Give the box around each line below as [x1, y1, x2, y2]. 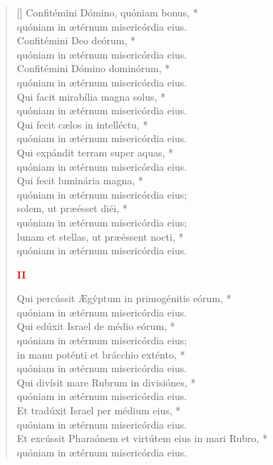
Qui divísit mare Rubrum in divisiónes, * [16, 374, 196, 389]
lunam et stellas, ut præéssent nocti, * [16, 229, 184, 244]
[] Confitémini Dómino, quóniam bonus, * [16, 5, 198, 19]
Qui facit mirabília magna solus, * [16, 89, 166, 104]
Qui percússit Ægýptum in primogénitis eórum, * [16, 291, 232, 306]
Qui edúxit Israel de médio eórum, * [16, 319, 175, 334]
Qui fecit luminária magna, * [16, 173, 143, 188]
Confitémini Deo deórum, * [16, 33, 136, 48]
